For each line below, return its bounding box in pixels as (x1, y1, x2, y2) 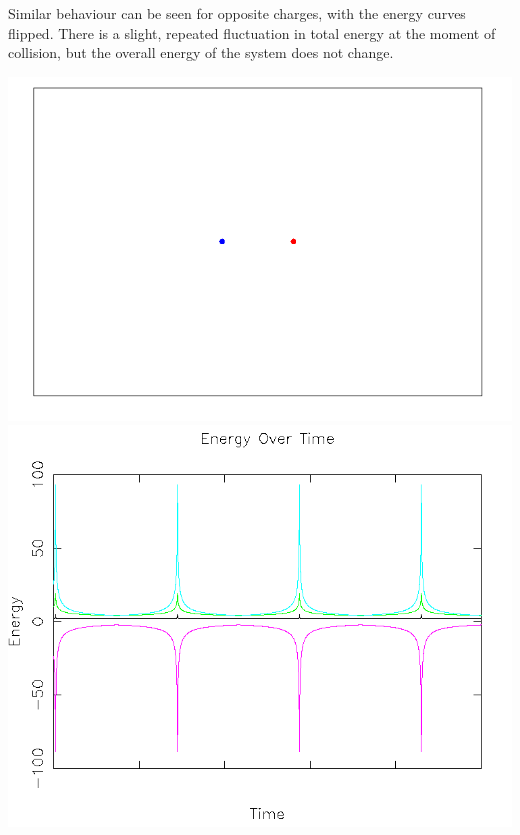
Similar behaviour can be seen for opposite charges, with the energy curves (8, 3, 466, 23)
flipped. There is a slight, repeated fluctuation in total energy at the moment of (8, 22, 496, 43)
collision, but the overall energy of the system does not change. (8, 42, 394, 63)
